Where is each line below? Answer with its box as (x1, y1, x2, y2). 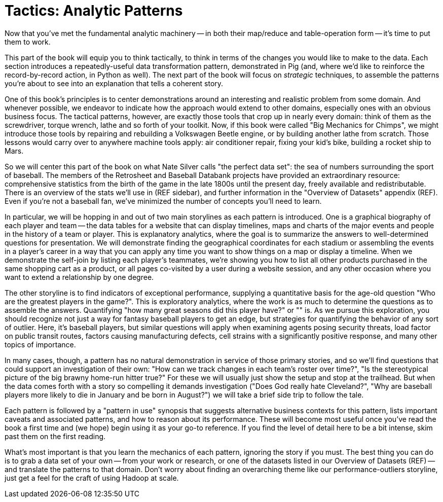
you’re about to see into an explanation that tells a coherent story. (5, 79, 224, 88)
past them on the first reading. (5, 432, 106, 441)
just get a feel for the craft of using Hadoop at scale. (5, 473, 179, 482)
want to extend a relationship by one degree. (5, 272, 154, 281)
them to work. (5, 37, 51, 46)
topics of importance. (5, 340, 76, 349)
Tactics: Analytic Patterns (5, 2, 183, 19)
